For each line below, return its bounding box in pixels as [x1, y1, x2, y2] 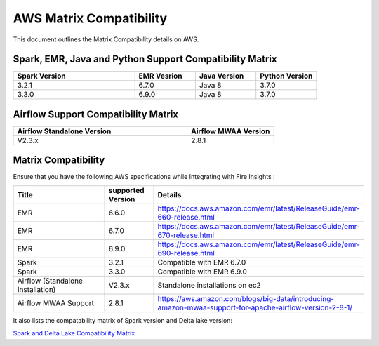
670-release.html [157, 230, 214, 240]
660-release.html [157, 212, 215, 222]
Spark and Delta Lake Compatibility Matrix [13, 329, 135, 338]
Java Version [199, 71, 244, 81]
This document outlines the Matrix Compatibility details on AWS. [13, 35, 199, 44]
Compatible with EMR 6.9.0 [157, 267, 247, 277]
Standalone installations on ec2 [157, 280, 261, 290]
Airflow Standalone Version [17, 126, 112, 136]
